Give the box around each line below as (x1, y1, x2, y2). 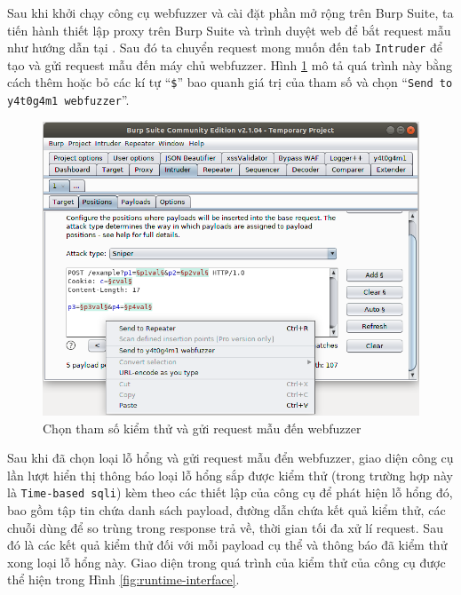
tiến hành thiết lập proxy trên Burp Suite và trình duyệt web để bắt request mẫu (7, 20, 451, 39)
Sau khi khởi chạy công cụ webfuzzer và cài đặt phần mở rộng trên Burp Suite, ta (7, 4, 454, 21)
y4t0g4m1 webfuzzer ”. (7, 91, 130, 109)
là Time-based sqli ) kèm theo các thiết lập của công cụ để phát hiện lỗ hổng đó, (7, 483, 453, 502)
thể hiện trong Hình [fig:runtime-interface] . (7, 570, 240, 589)
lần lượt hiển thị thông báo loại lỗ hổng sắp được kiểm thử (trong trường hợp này (7, 465, 453, 484)
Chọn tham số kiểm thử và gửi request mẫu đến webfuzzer (43, 418, 362, 437)
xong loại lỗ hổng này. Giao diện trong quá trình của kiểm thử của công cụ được (7, 552, 446, 571)
